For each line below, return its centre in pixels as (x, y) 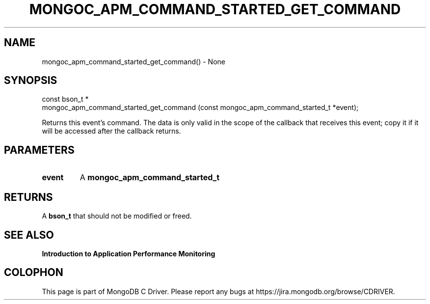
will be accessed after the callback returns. (111, 131)
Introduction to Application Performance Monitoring (129, 253)
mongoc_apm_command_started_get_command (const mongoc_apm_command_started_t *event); (200, 108)
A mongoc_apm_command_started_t (150, 178)
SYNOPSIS (31, 81)
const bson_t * (65, 99)
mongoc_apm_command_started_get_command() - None (134, 61)
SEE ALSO (29, 235)
